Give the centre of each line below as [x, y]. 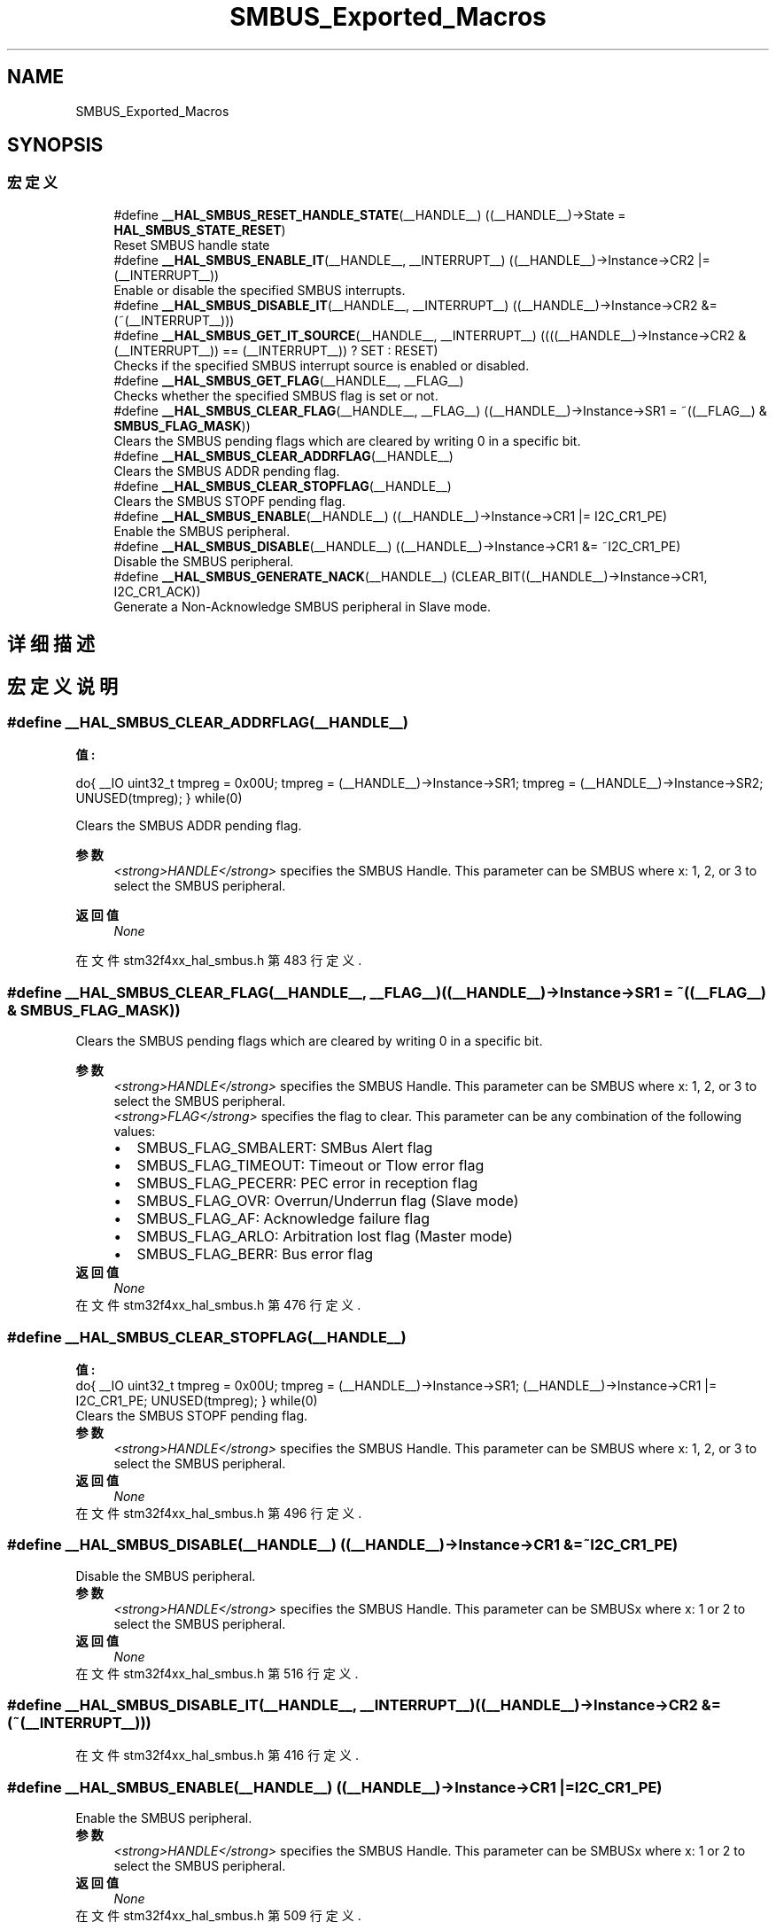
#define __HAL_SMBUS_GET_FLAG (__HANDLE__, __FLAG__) [289, 380]
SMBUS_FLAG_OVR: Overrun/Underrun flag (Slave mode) [328, 1201]
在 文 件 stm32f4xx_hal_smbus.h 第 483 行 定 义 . [219, 961]
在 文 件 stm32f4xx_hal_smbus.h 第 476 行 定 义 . [218, 1305]
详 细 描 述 [51, 644]
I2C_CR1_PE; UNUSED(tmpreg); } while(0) [197, 1400]
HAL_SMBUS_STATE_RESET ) [200, 230]
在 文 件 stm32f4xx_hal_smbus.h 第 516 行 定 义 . [217, 1673]
